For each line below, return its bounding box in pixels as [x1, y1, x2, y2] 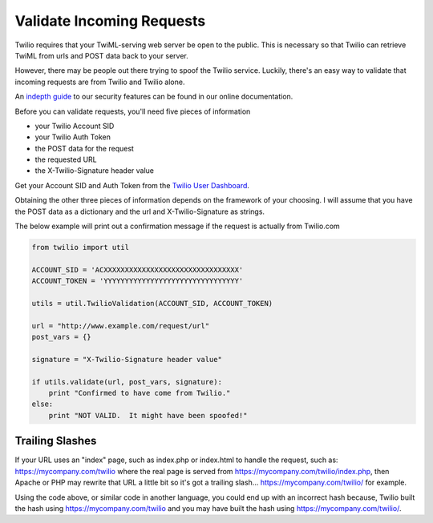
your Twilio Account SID [34, 121, 115, 131]
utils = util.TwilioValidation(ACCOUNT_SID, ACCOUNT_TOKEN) [31, 299, 273, 308]
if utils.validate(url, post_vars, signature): [31, 377, 222, 386]
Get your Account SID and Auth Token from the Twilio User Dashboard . [14, 180, 250, 190]
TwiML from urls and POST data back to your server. [14, 50, 188, 60]
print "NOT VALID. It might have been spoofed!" [48, 411, 248, 420]
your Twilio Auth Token [34, 132, 111, 142]
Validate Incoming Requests [14, 12, 206, 30]
